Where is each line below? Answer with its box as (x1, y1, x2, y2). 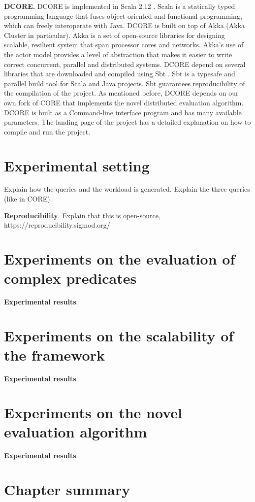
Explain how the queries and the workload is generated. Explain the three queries (4, 184, 250, 194)
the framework (4, 345, 105, 365)
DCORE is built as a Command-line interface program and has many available (4, 107, 242, 117)
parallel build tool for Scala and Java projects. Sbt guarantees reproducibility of (4, 78, 245, 88)
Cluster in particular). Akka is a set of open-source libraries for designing (4, 30, 225, 40)
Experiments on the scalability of (4, 325, 234, 345)
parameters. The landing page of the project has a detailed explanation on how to (4, 117, 251, 127)
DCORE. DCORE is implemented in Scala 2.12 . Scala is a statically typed (4, 1, 235, 11)
